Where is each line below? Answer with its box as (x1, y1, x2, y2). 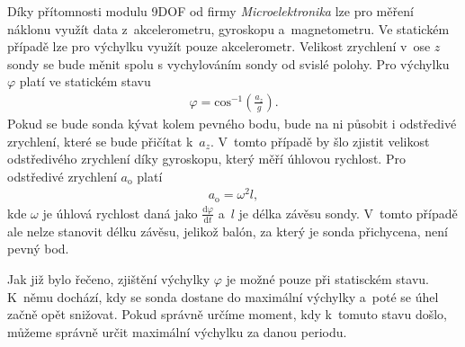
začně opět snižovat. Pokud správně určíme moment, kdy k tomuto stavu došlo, (7, 305, 448, 324)
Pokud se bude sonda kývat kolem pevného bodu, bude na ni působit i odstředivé (7, 114, 457, 132)
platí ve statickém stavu (19, 72, 151, 91)
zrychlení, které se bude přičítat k (7, 131, 193, 150)
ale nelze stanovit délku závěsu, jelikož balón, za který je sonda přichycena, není (7, 221, 448, 240)
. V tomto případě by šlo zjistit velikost (210, 131, 430, 150)
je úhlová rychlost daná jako (42, 203, 198, 222)
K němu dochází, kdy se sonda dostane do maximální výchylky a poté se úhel (7, 287, 439, 306)
